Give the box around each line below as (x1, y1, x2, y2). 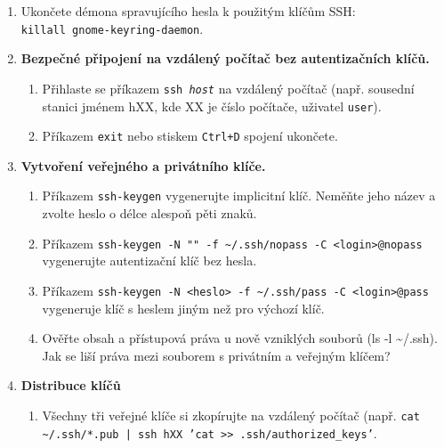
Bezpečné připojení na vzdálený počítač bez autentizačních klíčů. (20, 49, 430, 68)
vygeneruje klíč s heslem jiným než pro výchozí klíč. (42, 298, 325, 317)
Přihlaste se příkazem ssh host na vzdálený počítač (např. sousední (42, 78, 415, 97)
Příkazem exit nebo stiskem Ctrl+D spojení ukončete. (42, 126, 338, 145)
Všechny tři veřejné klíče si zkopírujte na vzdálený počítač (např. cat (42, 405, 420, 424)
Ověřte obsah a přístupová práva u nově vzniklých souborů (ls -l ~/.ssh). (42, 329, 438, 347)
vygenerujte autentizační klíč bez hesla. (42, 251, 257, 270)
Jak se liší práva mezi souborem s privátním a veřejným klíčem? (42, 346, 391, 364)
